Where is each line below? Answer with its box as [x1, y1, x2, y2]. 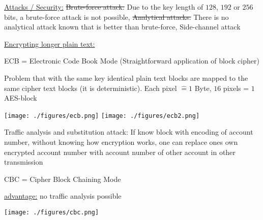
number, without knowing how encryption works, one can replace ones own [4, 137, 238, 147]
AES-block [4, 92, 37, 103]
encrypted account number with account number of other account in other [4, 146, 236, 157]
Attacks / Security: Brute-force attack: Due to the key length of [4, 2, 203, 12]
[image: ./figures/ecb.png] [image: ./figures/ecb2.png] [4, 112, 200, 119]
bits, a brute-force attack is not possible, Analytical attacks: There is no [4, 11, 229, 22]
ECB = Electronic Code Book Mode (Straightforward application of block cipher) [4, 55, 259, 66]
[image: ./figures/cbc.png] [4, 208, 99, 216]
